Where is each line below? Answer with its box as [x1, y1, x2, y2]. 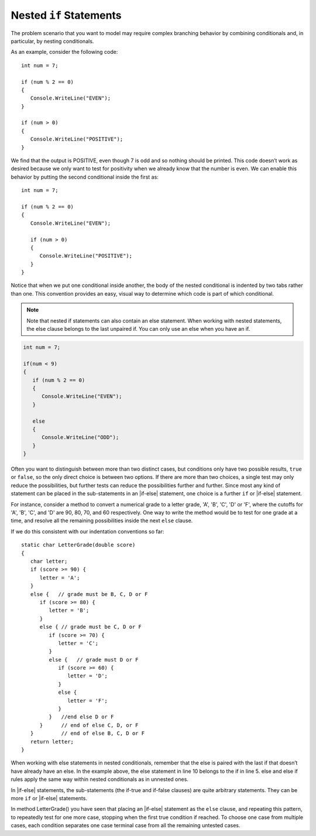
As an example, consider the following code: [11, 49, 118, 56]
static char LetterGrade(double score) [21, 542, 136, 549]
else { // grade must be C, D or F [39, 623, 142, 631]
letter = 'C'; [58, 640, 99, 646]
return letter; [30, 738, 74, 745]
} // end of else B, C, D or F [30, 730, 145, 737]
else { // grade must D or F [49, 656, 139, 663]
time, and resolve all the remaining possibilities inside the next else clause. [11, 517, 193, 524]
